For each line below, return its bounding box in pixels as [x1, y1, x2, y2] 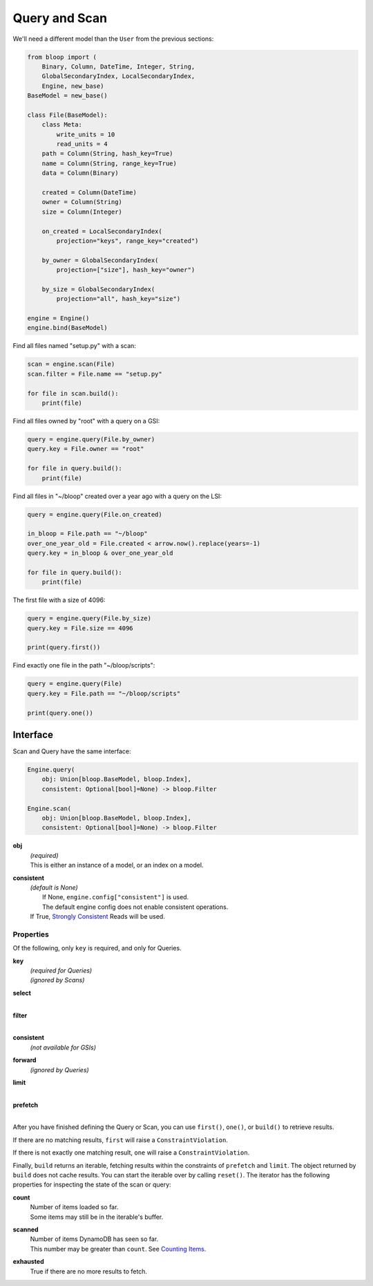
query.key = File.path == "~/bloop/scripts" [27, 689, 181, 697]
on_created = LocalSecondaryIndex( [41, 227, 162, 235]
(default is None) [30, 883, 79, 892]
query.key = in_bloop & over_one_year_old [27, 549, 173, 557]
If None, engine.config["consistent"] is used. [42, 893, 189, 901]
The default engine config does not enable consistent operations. [42, 903, 229, 911]
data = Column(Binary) [41, 169, 119, 177]
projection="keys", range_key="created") [56, 237, 199, 245]
